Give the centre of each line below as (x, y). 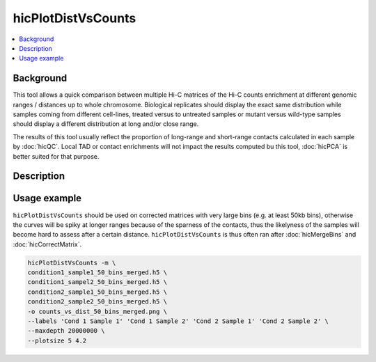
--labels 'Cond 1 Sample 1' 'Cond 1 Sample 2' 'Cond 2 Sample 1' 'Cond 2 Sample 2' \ (178, 321)
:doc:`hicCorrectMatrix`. (47, 244)
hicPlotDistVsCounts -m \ (72, 262)
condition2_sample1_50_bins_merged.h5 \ (97, 292)
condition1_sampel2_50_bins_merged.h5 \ (97, 282)
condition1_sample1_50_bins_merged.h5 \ (97, 273)
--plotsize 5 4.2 (57, 340)
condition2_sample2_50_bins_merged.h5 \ (97, 302)
